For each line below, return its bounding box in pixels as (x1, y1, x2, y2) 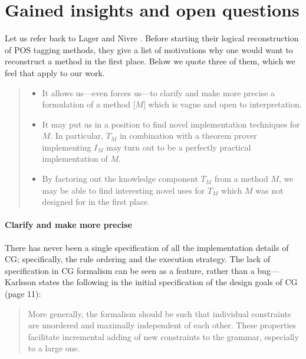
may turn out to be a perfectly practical (106, 141, 251, 153)
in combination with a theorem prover (119, 129, 257, 142)
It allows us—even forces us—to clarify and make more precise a (42, 86, 275, 99)
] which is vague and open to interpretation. (143, 98, 302, 110)
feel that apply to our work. (5, 66, 105, 79)
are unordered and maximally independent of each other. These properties (28, 319, 297, 331)
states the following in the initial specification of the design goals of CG (38, 276, 298, 288)
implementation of (42, 152, 108, 165)
